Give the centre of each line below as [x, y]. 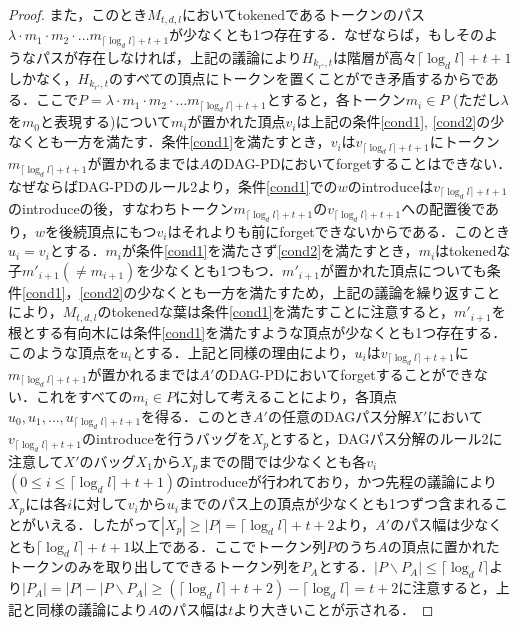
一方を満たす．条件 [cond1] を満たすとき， [197, 141]
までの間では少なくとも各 [282, 460]
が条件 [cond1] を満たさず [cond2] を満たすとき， [270, 250]
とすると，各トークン [336, 99]
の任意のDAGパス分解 [339, 415]
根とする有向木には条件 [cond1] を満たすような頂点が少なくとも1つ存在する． [257, 331]
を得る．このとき [197, 415]
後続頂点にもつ [108, 230]
